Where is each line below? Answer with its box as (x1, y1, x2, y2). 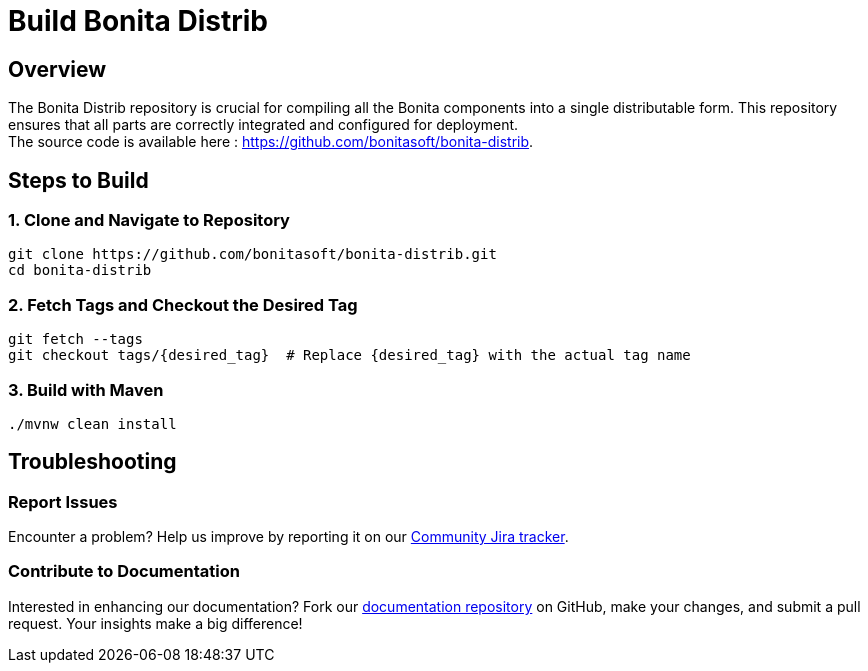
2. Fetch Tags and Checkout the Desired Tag (8, 294, 358, 315)
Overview (8, 56, 107, 82)
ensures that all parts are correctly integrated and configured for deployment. (8, 116, 519, 134)
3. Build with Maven (8, 379, 164, 400)
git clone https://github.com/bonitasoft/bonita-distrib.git (8, 246, 497, 263)
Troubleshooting (8, 449, 177, 475)
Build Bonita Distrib (8, 4, 268, 38)
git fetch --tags (8, 331, 143, 348)
